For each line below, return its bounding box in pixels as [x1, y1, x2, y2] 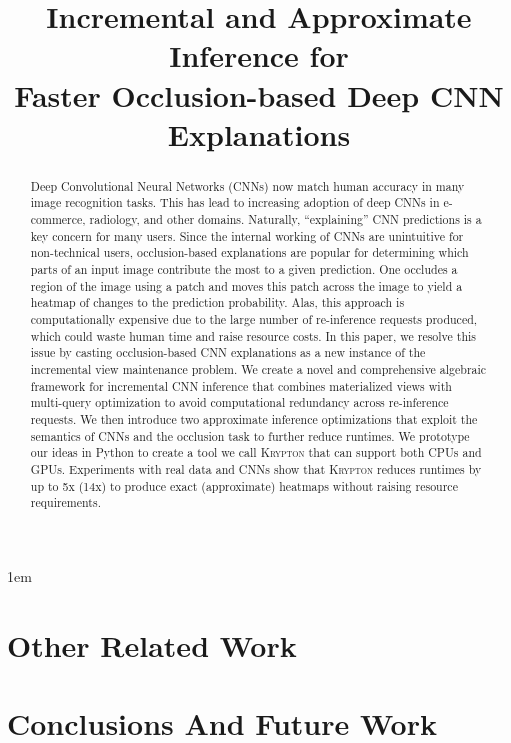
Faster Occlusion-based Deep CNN [14, 74, 504, 115]
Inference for [169, 35, 349, 76]
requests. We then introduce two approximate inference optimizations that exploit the [30, 410, 478, 427]
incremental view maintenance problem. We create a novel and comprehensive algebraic [30, 360, 487, 377]
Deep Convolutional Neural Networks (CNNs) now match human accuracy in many [30, 177, 465, 194]
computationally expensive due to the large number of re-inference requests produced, [30, 310, 478, 327]
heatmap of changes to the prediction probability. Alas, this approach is [30, 294, 405, 311]
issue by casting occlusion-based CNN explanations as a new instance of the [30, 344, 426, 361]
